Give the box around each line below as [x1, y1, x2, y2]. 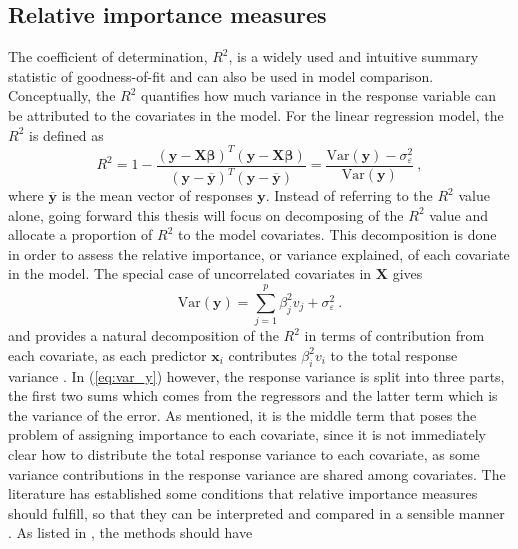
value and [429, 204, 488, 225]
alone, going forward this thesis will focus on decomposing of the [8, 204, 404, 225]
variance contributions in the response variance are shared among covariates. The [8, 463, 506, 484]
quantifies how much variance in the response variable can [141, 85, 497, 106]
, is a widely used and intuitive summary [228, 46, 479, 67]
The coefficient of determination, [8, 46, 208, 67]
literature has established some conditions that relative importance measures [8, 483, 478, 504]
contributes [228, 344, 297, 365]
